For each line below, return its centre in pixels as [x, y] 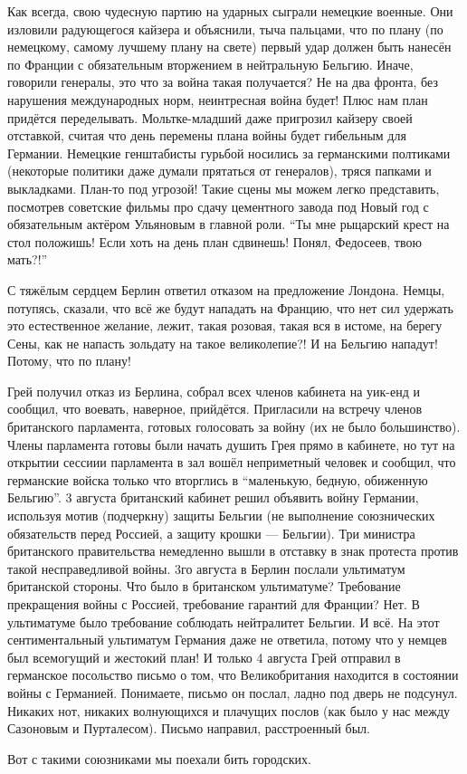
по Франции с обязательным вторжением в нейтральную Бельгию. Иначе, [210, 64]
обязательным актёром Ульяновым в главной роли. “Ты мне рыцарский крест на [229, 224]
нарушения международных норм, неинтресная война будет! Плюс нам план [218, 99]
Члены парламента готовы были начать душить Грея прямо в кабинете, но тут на [231, 444]
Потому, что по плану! [69, 361]
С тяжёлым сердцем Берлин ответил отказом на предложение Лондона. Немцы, [226, 289]
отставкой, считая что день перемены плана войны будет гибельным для [207, 135]
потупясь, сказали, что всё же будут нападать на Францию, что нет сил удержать [230, 307]
